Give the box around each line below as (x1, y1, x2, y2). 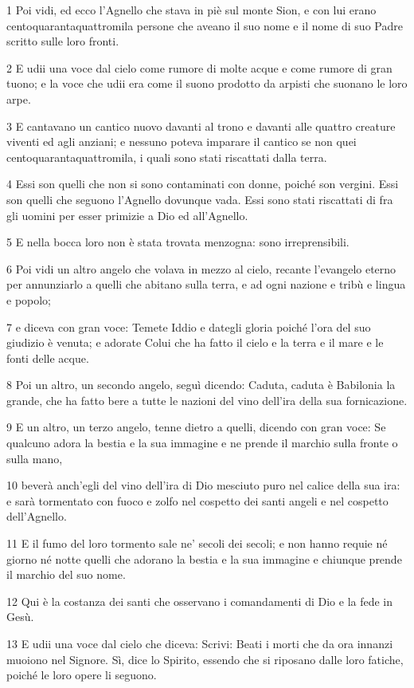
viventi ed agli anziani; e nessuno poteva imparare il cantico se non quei (6, 133, 357, 150)
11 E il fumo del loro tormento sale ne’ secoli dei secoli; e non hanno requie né (6, 535, 388, 552)
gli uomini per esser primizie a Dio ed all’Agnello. (6, 206, 248, 223)
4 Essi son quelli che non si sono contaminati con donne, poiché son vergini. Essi (6, 175, 399, 192)
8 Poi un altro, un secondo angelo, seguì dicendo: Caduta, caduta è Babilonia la (6, 376, 396, 393)
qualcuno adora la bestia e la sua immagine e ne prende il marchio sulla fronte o (6, 434, 398, 451)
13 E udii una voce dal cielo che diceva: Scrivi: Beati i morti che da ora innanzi (6, 635, 393, 651)
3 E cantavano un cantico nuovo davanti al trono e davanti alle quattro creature (6, 117, 396, 134)
